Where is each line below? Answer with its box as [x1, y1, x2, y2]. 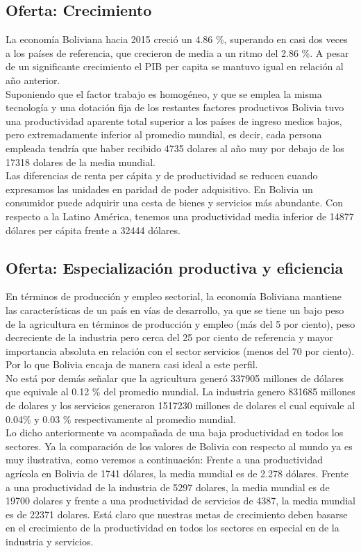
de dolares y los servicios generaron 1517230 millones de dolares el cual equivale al [6, 398, 355, 413]
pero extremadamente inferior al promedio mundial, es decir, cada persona [6, 127, 322, 142]
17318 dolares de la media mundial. [6, 154, 156, 169]
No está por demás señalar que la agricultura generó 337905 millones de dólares [6, 370, 344, 385]
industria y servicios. [6, 534, 94, 548]
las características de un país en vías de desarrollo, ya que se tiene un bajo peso [6, 302, 344, 317]
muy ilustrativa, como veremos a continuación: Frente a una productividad [6, 452, 324, 467]
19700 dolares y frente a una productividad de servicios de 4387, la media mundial [6, 493, 356, 508]
